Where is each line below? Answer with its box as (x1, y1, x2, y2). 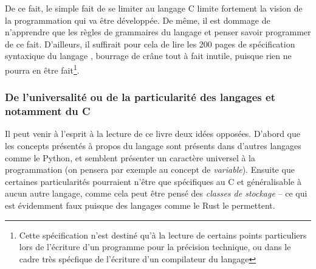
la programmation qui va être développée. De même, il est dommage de (5, 13, 270, 26)
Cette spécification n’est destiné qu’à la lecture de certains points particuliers (19, 228, 307, 241)
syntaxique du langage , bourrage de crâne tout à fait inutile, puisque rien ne (5, 49, 292, 62)
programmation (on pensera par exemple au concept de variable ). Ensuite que (5, 163, 295, 176)
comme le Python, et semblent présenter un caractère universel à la (5, 151, 256, 164)
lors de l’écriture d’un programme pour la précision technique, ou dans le (19, 240, 291, 253)
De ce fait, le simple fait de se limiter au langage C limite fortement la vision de (5, 2, 303, 14)
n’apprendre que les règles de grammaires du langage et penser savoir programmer (5, 26, 311, 38)
